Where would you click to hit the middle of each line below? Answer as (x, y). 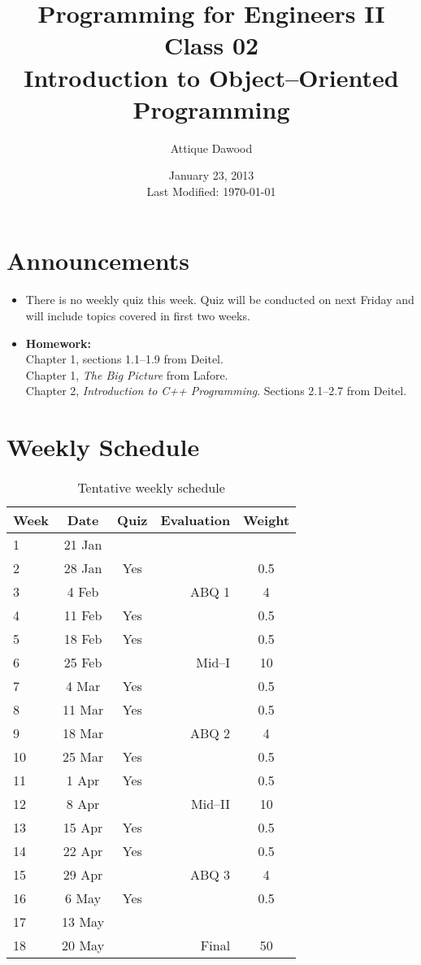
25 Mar (83, 757)
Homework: (59, 343)
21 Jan (83, 545)
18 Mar (83, 733)
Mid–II (211, 804)
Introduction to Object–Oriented (211, 77)
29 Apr (83, 875)
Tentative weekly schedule (151, 488)
